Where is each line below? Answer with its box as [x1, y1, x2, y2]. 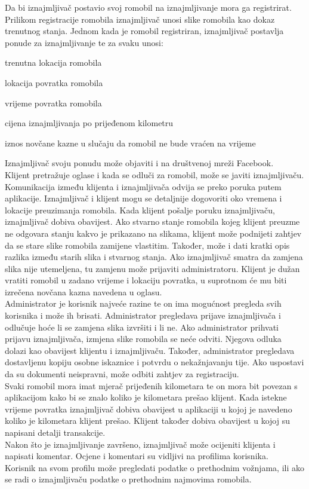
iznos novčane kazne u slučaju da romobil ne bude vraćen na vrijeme [5, 136, 256, 149]
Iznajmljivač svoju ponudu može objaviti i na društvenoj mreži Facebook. [5, 157, 274, 169]
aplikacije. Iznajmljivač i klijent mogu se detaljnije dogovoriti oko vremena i [5, 192, 282, 204]
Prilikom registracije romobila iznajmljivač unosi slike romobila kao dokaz [5, 13, 275, 25]
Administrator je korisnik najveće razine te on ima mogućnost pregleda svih [5, 297, 282, 310]
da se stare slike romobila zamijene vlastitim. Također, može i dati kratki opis [5, 239, 290, 251]
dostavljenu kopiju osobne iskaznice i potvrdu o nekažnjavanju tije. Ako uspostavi [5, 356, 304, 368]
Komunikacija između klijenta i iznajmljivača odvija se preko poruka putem [5, 180, 282, 192]
